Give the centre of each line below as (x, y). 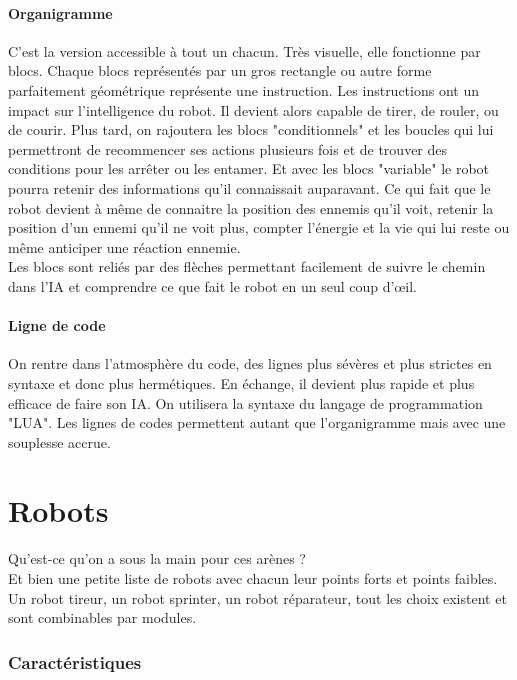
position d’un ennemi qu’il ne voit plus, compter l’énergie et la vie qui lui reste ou (259, 227)
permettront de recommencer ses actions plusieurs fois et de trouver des (228, 148)
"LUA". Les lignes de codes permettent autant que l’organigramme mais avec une (257, 422)
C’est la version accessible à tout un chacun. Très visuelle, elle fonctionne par (244, 50)
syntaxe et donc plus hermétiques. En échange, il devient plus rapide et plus (241, 382)
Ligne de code (57, 325)
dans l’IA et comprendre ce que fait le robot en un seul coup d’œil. (212, 285)
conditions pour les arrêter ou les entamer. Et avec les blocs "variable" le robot (249, 168)
